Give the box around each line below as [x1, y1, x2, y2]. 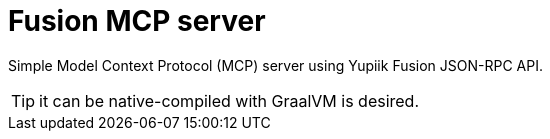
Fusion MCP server [8, 4, 266, 38]
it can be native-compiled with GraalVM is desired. [39, 90, 420, 111]
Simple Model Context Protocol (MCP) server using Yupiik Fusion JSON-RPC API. [8, 56, 544, 74]
